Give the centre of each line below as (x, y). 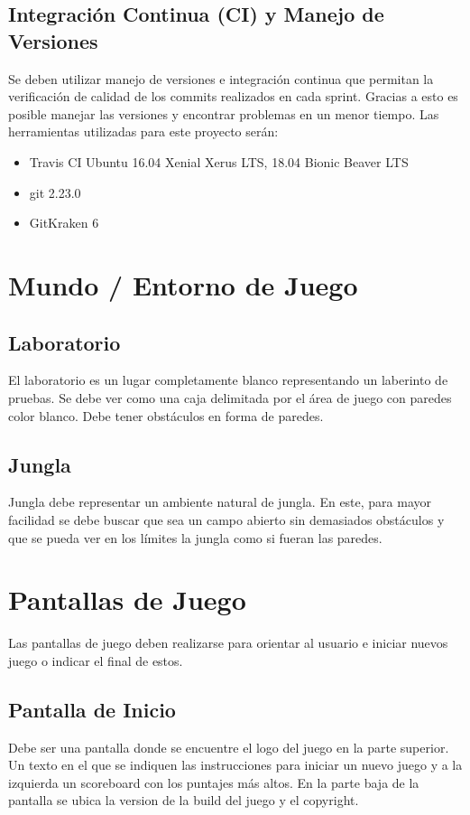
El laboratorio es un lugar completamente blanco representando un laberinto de (228, 380)
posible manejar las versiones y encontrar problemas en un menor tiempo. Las (224, 113)
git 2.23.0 (55, 192)
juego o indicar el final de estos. (96, 660)
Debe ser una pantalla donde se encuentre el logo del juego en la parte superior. (229, 747)
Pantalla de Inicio (92, 709)
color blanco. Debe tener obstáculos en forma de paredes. (166, 415)
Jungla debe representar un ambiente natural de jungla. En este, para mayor (220, 502)
